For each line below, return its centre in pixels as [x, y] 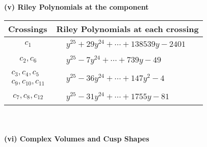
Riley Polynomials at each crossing [127, 28]
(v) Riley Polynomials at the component [76, 7]
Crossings [28, 28]
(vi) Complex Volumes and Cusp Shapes [77, 138]
